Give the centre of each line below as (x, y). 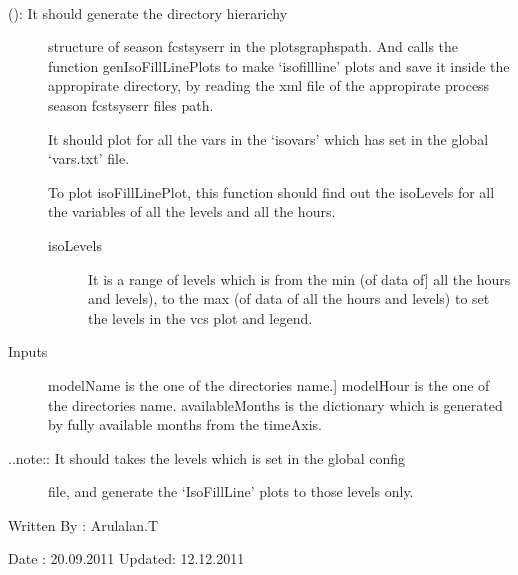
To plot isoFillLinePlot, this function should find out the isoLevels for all (271, 191)
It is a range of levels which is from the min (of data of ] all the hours (299, 278)
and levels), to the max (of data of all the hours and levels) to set (289, 298)
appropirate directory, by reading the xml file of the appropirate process (269, 85)
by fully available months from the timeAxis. (185, 424)
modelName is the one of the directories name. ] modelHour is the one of (269, 384)
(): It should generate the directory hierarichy (148, 12)
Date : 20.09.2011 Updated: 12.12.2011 (126, 558)
